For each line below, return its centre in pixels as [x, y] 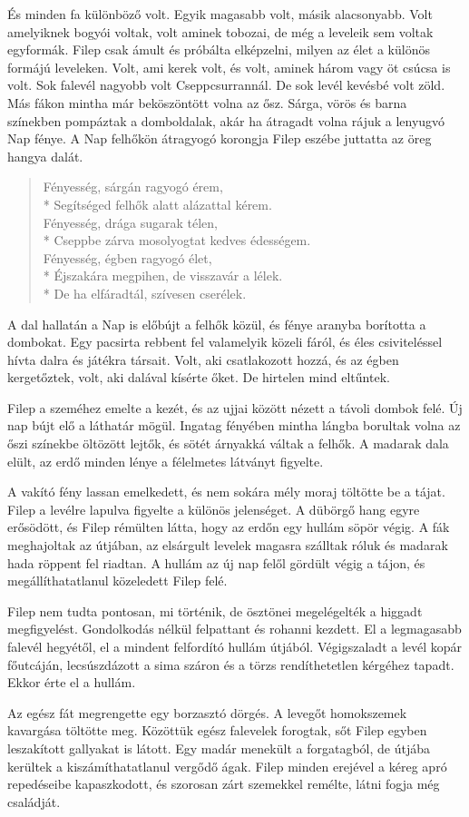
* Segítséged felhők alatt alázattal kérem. [157, 204]
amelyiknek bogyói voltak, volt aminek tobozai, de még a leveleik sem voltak [220, 31]
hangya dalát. [45, 156]
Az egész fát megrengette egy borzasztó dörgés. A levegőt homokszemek [207, 712]
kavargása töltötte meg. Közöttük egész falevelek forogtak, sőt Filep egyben [217, 730]
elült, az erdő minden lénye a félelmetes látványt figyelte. [166, 461]
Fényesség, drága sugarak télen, [131, 222]
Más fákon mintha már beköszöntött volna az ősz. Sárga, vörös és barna [207, 102]
